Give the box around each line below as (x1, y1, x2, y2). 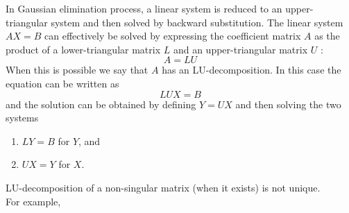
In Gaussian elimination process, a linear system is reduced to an (6, 1, 282, 15)
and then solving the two (235, 96, 341, 111)
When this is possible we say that (6, 62, 148, 77)
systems (6, 110, 39, 125)
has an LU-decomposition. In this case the (162, 62, 341, 77)
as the (314, 28, 340, 43)
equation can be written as (6, 76, 119, 90)
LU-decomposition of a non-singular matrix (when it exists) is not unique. (6, 180, 321, 194)
